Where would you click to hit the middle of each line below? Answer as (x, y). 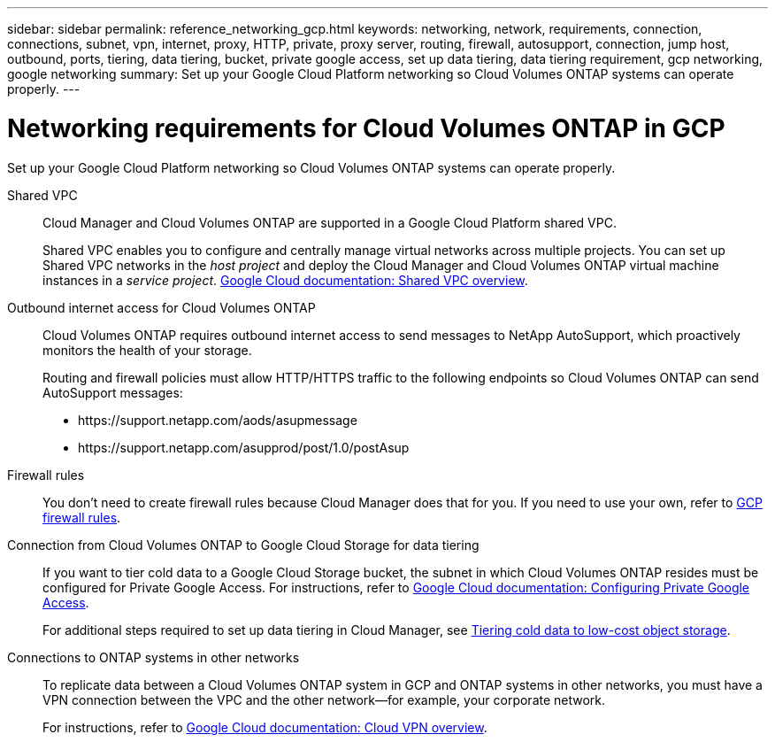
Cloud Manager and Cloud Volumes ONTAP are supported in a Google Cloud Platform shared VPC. (330, 222)
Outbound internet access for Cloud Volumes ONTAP (161, 307)
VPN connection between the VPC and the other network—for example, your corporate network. (324, 699)
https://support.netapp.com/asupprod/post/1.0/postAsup (244, 447)
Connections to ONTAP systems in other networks (153, 657)
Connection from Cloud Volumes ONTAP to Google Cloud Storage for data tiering (243, 545)
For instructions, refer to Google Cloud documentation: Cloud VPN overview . (265, 727)
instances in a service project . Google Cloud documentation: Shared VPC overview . (285, 280)
